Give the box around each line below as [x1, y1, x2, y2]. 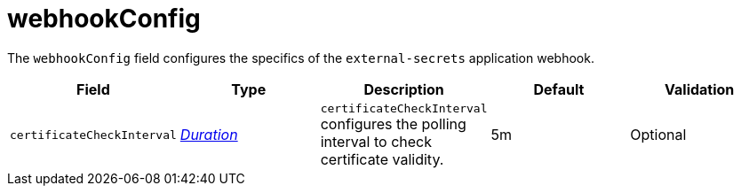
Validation [665, 80, 735, 98]
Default [533, 80, 585, 98]
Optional [630, 126, 687, 144]
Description [363, 80, 444, 98]
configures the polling [320, 114, 466, 133]
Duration [179, 126, 238, 144]
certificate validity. [320, 150, 444, 168]
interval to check [320, 132, 432, 151]
